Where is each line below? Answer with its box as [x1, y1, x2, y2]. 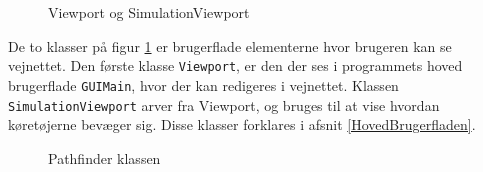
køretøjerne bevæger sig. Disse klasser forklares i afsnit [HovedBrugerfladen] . [8, 114, 476, 135]
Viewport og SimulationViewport [48, 2, 250, 22]
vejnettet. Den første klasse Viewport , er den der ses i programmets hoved [8, 55, 463, 76]
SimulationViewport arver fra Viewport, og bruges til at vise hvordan [8, 94, 440, 115]
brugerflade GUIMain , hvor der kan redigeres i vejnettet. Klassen [8, 74, 399, 95]
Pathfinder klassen [48, 147, 161, 168]
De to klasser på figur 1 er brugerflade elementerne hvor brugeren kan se [8, 35, 452, 56]
